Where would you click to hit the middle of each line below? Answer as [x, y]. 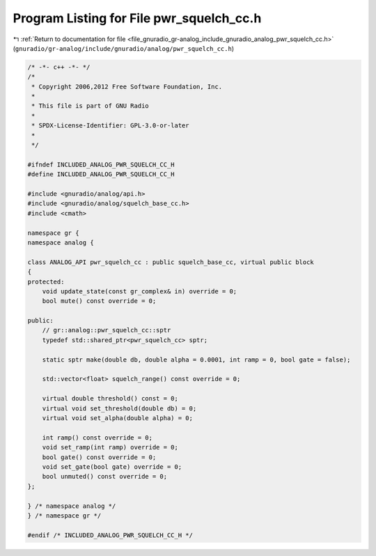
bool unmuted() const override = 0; [104, 477]
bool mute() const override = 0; [99, 301]
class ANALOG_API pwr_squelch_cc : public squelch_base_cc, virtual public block [171, 262]
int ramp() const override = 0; [97, 438]
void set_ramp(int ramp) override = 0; [110, 447]
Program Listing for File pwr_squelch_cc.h [137, 18]
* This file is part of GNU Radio [90, 106]
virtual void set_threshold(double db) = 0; [119, 408]
